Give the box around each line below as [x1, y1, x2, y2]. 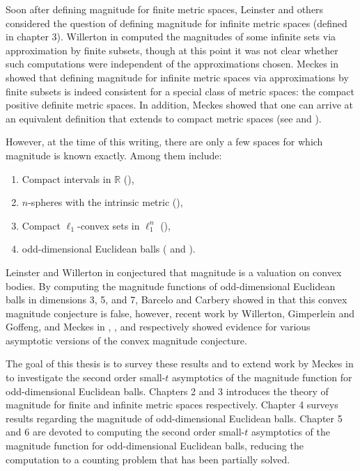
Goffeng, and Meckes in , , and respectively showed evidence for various [6, 319, 311, 334]
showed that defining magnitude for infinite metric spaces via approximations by [6, 70, 349, 84]
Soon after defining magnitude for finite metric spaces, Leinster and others [6, 2, 324, 16]
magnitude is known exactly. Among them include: [6, 147, 222, 162]
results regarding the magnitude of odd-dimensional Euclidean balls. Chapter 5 [6, 410, 343, 425]
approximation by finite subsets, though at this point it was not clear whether [6, 42, 338, 57]
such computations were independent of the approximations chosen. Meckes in [6, 56, 339, 71]
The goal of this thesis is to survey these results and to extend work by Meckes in [6, 356, 354, 371]
